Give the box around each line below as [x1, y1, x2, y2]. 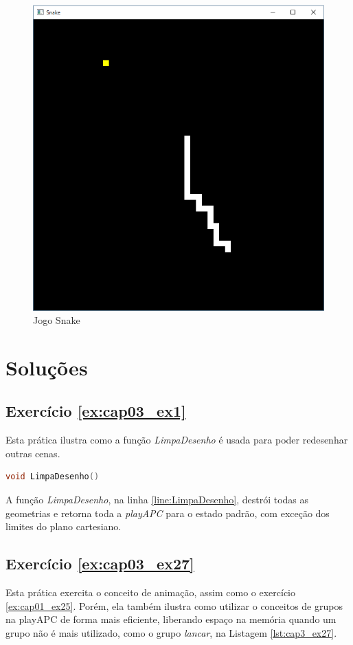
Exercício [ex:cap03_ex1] [5, 400, 186, 422]
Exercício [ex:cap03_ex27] [5, 553, 194, 574]
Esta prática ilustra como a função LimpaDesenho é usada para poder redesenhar [5, 433, 348, 447]
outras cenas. [5, 446, 60, 460]
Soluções [5, 353, 88, 381]
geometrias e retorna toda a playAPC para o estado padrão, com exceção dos [5, 505, 330, 520]
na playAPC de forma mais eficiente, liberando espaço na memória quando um [5, 612, 337, 626]
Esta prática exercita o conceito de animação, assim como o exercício [5, 585, 296, 600]
